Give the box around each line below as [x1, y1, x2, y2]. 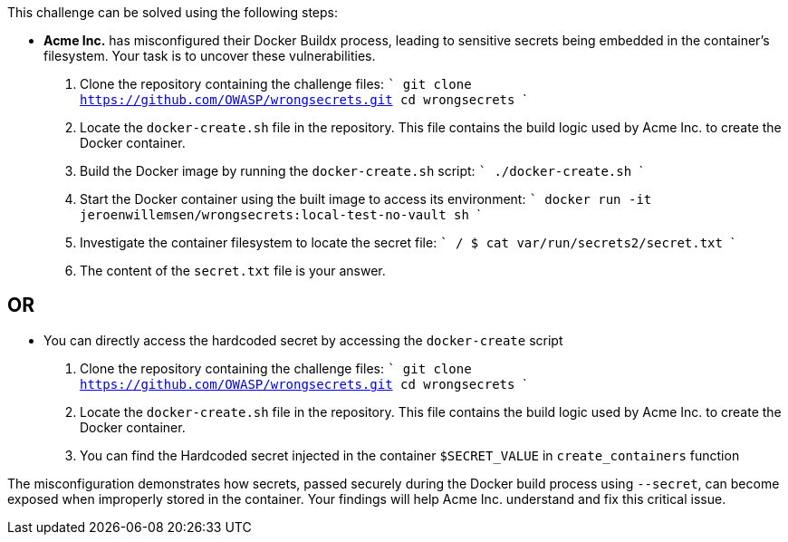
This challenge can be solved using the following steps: [7, 5, 338, 20]
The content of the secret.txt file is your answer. [80, 263, 386, 278]
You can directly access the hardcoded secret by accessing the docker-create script [43, 332, 563, 348]
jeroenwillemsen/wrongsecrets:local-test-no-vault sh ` [80, 207, 481, 222]
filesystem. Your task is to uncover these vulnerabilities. [43, 48, 376, 63]
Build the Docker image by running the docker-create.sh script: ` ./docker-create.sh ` [80, 163, 644, 179]
